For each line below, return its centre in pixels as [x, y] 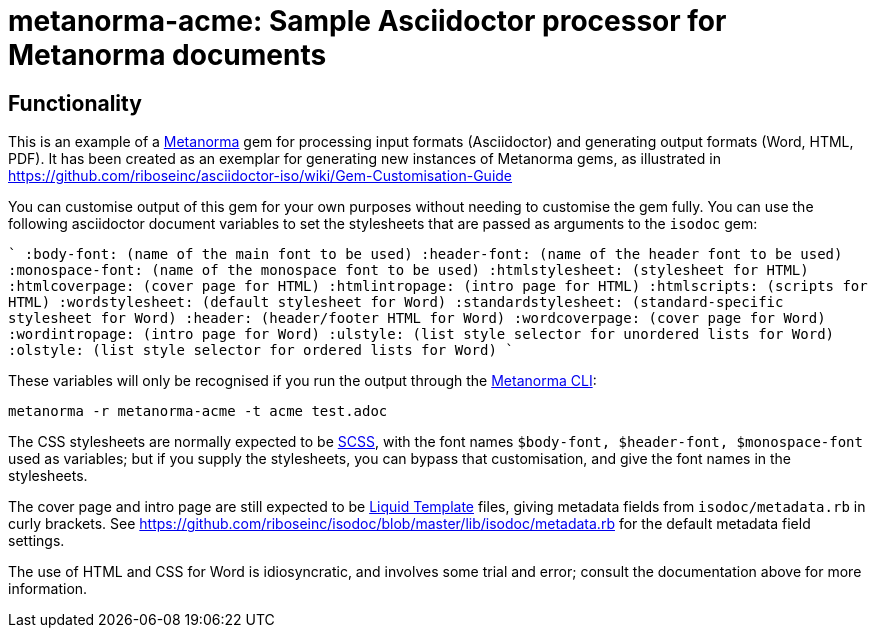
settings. [36, 541]
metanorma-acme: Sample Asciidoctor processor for [367, 21]
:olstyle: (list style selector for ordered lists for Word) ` [261, 350]
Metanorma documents [167, 55]
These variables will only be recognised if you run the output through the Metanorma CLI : [302, 381]
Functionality [75, 103]
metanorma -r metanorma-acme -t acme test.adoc [198, 411]
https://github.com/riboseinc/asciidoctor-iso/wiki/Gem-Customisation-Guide [260, 176]
